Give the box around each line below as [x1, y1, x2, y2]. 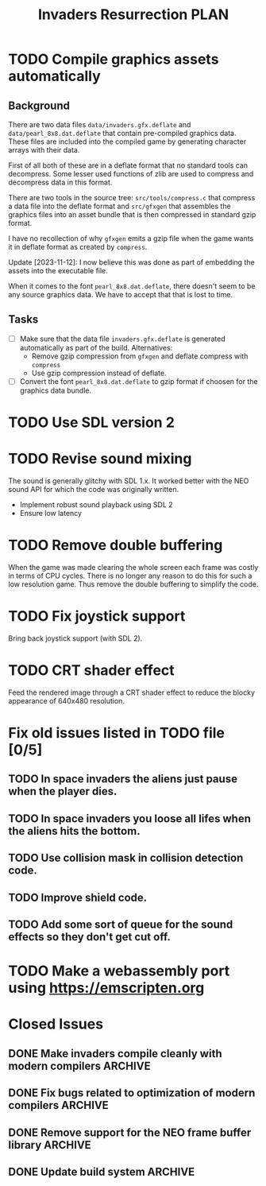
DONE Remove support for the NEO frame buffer [8, 1126, 252, 1139]
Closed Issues [8, 1015, 104, 1033]
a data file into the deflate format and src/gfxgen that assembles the [8, 201, 232, 211]
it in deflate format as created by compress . [8, 242, 148, 251]
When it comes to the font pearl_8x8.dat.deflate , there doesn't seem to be [8, 281, 256, 291]
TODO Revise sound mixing [8, 450, 192, 468]
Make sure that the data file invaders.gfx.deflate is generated [19, 334, 226, 343]
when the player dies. [8, 785, 118, 798]
